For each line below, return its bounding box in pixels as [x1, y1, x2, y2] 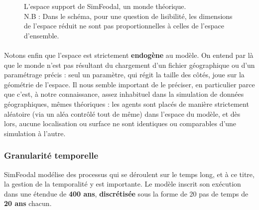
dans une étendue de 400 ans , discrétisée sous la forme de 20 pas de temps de [4, 188, 249, 199]
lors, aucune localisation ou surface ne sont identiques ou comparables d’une [4, 118, 237, 129]
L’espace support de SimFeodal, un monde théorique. [24, 1, 186, 11]
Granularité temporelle [4, 149, 99, 162]
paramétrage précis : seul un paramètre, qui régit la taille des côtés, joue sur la [4, 69, 245, 80]
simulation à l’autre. [4, 128, 66, 138]
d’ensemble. [24, 30, 59, 40]
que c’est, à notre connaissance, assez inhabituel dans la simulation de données [4, 89, 244, 99]
